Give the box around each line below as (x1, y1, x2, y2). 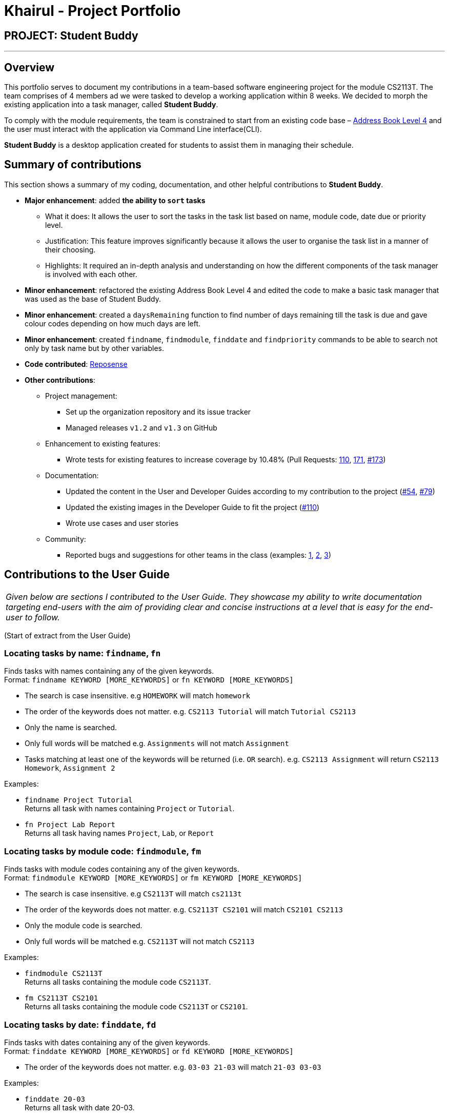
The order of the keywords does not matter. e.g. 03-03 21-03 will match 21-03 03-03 (25, 1062, 321, 1071)
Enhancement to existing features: (45, 439, 160, 448)
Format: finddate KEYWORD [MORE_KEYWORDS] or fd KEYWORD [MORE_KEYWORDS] (4, 1046, 294, 1055)
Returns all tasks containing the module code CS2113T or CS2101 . (25, 1002, 248, 1011)
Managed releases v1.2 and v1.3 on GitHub (66, 423, 217, 432)
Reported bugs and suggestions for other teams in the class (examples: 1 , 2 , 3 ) (66, 550, 332, 559)
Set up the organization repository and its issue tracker (66, 407, 251, 416)
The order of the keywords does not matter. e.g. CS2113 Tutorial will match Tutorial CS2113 (25, 707, 356, 716)
